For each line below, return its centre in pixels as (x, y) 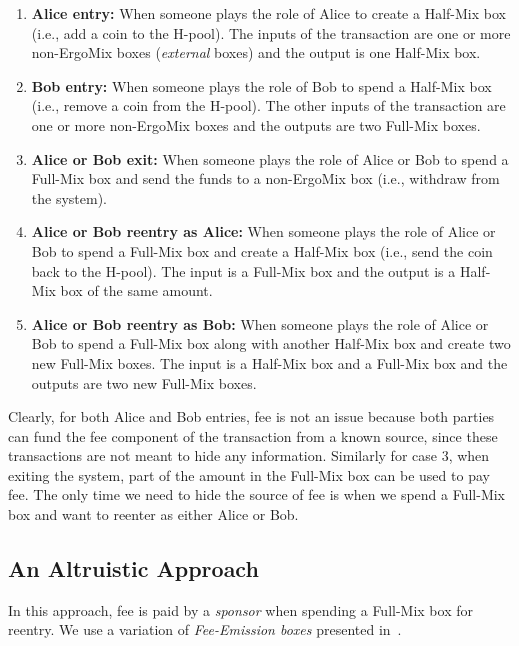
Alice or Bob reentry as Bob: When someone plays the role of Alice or (260, 323)
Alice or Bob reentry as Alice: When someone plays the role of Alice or (263, 231)
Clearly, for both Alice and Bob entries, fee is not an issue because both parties (251, 416)
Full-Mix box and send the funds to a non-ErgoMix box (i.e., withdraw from (265, 178)
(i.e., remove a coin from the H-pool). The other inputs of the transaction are (268, 105)
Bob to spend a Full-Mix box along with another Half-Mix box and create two (271, 343)
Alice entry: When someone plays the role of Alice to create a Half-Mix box (268, 13)
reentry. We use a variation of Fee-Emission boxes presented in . (205, 629)
